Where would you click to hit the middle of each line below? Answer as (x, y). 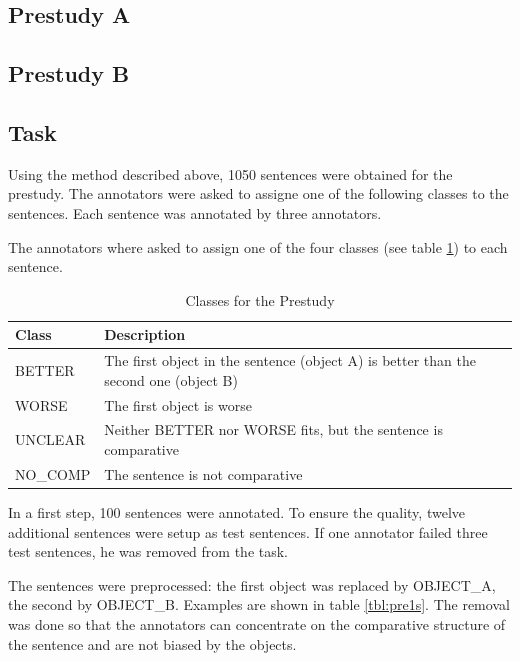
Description (145, 334)
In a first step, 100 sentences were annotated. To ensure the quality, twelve (237, 511)
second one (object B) (171, 379)
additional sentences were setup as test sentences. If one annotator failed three (248, 531)
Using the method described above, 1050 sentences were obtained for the (230, 173)
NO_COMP (53, 473)
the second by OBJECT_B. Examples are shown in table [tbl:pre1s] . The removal (259, 604)
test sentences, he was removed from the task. (148, 551)
